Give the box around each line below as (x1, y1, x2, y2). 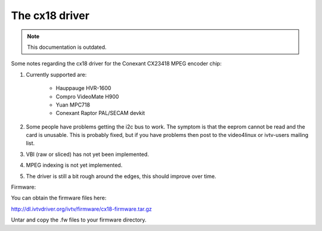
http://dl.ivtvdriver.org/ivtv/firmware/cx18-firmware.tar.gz (11, 205, 152, 213)
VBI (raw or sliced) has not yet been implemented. (26, 151, 149, 158)
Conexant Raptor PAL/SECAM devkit (55, 110, 145, 117)
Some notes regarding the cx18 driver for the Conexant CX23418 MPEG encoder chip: (11, 60, 222, 67)
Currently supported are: (26, 71, 87, 78)
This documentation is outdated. (27, 43, 107, 51)
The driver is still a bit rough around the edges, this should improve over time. (26, 173, 216, 180)
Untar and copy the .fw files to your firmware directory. (11, 216, 147, 223)
